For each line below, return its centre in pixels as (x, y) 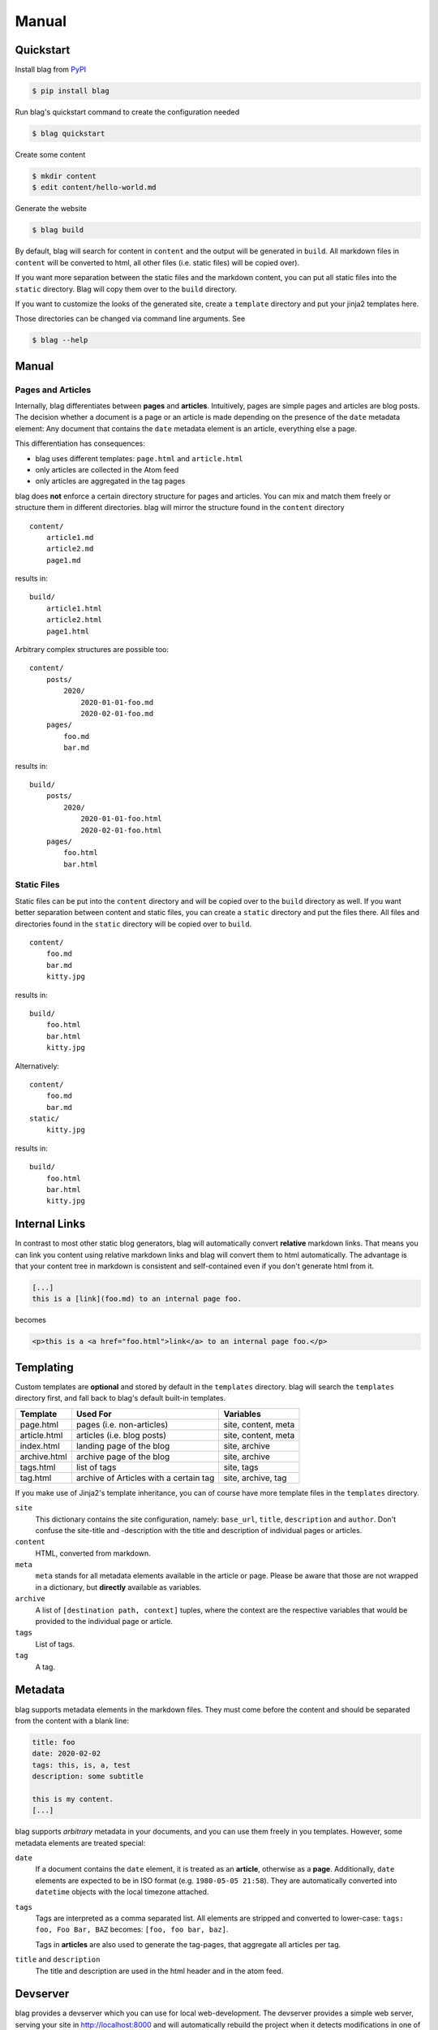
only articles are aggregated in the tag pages (110, 481)
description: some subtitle (88, 1777)
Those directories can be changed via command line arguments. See (130, 319)
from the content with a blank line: (72, 1721)
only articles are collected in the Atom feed (107, 469)
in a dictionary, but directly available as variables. (118, 1587)
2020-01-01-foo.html (121, 819)
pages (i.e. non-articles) (122, 1424)
